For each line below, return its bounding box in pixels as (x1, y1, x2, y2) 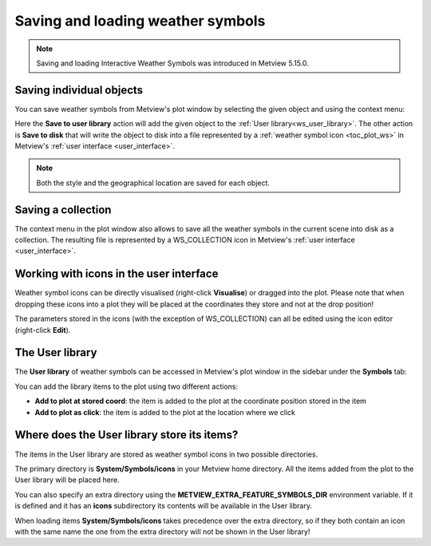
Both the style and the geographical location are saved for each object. (36, 178, 271, 188)
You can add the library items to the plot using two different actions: (14, 382, 239, 391)
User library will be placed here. (14, 475, 120, 485)
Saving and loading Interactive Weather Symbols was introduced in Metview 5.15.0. (36, 58, 309, 68)
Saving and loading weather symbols (14, 12, 266, 30)
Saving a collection (14, 203, 112, 216)
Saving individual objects (14, 83, 144, 97)
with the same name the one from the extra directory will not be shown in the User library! (14, 527, 310, 536)
